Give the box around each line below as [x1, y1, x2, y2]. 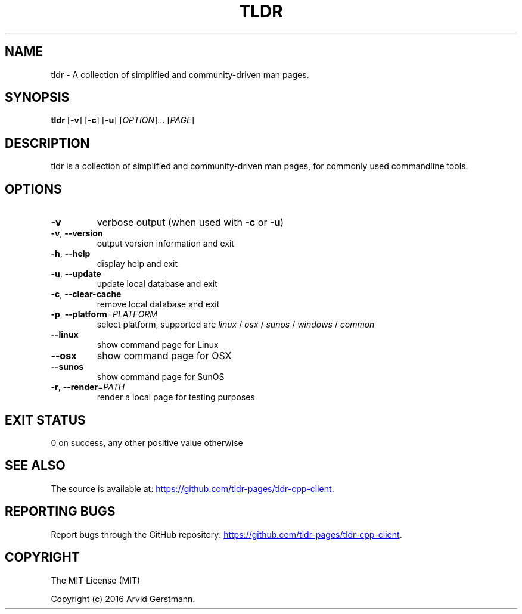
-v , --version [51, 228, 103, 239]
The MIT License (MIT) [51, 575, 141, 585]
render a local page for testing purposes [97, 392, 255, 403]
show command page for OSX [97, 350, 232, 362]
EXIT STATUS [5, 412, 86, 428]
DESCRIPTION [5, 135, 90, 151]
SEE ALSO [5, 458, 66, 473]
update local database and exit [97, 279, 218, 289]
